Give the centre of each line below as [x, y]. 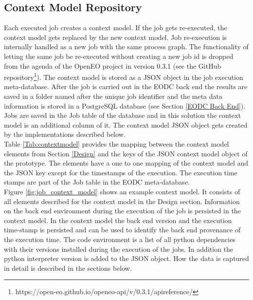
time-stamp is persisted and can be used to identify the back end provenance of [122, 230]
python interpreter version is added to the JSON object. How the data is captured [126, 258]
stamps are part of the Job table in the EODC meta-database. [97, 182]
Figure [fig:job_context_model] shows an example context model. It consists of [122, 191]
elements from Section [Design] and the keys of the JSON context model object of [126, 153]
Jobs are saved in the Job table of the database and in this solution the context [122, 115]
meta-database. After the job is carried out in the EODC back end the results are [126, 86]
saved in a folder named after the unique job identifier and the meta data [113, 96]
